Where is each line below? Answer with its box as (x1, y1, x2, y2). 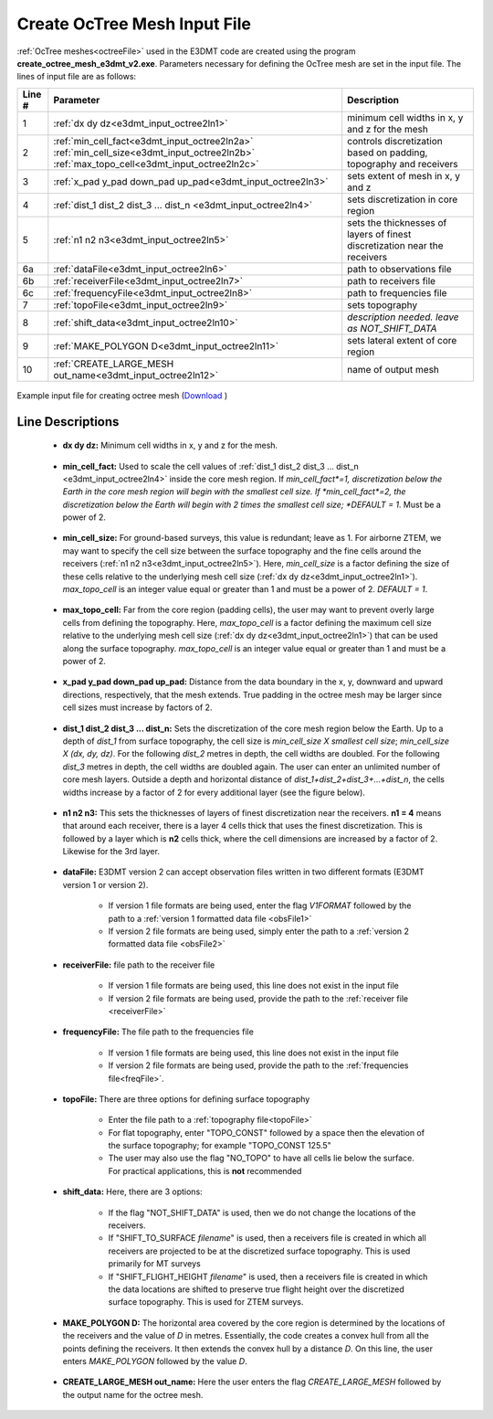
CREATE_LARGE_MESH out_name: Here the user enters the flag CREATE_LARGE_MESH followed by (62, 1376, 442, 1388)
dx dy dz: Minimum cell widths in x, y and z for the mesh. (62, 439, 278, 451)
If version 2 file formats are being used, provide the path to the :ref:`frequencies (108, 1060, 409, 1071)
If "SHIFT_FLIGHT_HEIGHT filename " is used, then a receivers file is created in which (108, 1271, 428, 1282)
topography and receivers (347, 157, 458, 170)
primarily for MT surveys (108, 1258, 201, 1269)
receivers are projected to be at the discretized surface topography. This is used (108, 1245, 411, 1256)
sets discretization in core (347, 193, 458, 206)
